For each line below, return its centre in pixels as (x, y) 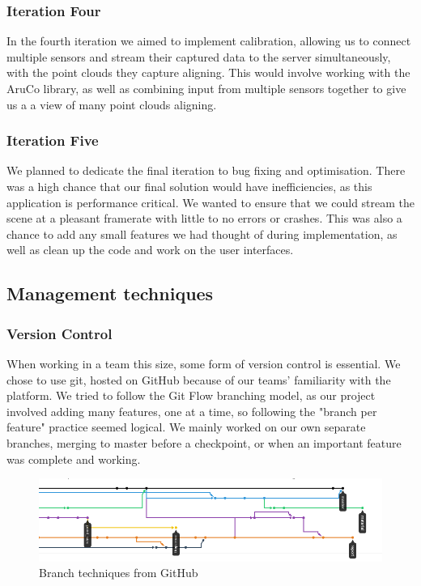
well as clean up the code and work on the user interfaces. (150, 250)
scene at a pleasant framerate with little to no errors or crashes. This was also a (204, 218)
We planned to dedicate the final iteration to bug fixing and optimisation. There (206, 170)
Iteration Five (53, 140)
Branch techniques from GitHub (119, 573)
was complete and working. (74, 459)
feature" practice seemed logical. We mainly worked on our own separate (186, 427)
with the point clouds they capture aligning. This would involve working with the (208, 72)
